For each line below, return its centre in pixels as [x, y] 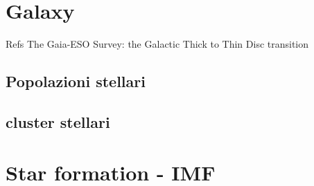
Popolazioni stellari [76, 81]
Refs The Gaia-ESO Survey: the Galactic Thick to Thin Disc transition [157, 44]
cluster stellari [58, 121]
